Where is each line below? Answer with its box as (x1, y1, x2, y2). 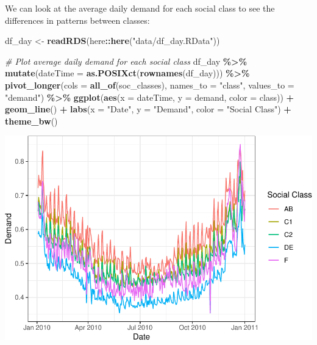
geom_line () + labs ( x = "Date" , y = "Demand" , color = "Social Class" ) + (5, 103, 291, 115)
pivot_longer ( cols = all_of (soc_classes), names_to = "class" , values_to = (5, 78, 294, 91)
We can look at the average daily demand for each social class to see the (5, 2, 275, 14)
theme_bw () (5, 114, 58, 127)
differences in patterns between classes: (5, 13, 150, 26)
